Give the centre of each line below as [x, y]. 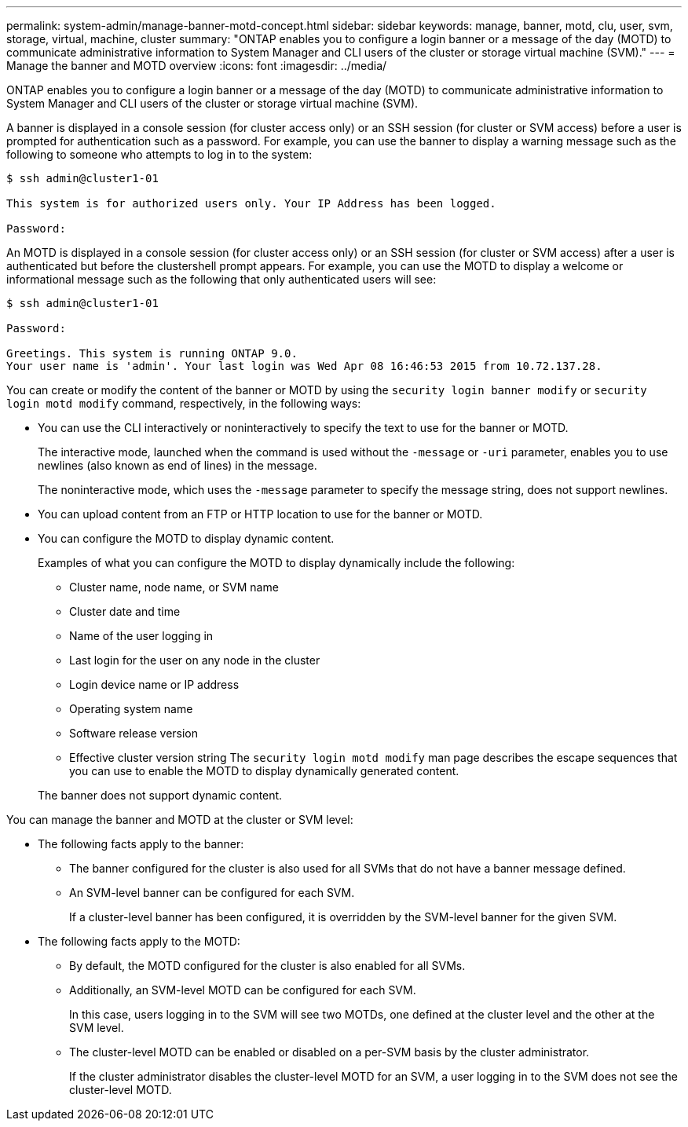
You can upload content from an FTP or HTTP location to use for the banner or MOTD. [260, 514]
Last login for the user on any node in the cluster [195, 660]
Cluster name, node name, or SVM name [174, 587]
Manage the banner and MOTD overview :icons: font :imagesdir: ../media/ [197, 66]
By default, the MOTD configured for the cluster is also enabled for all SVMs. [267, 966]
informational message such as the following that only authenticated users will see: [221, 279]
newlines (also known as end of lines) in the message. [177, 465]
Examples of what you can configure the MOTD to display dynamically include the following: [276, 563]
